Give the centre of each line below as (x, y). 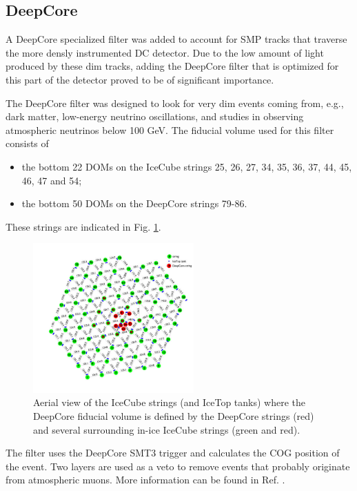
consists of (27, 143)
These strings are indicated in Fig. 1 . (83, 226)
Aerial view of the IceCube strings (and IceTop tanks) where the (170, 402)
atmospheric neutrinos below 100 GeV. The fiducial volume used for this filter (170, 129)
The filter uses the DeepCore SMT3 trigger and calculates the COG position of (173, 453)
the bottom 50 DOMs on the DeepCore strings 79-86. (134, 203)
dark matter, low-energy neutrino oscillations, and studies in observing (155, 116)
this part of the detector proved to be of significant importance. (140, 79)
